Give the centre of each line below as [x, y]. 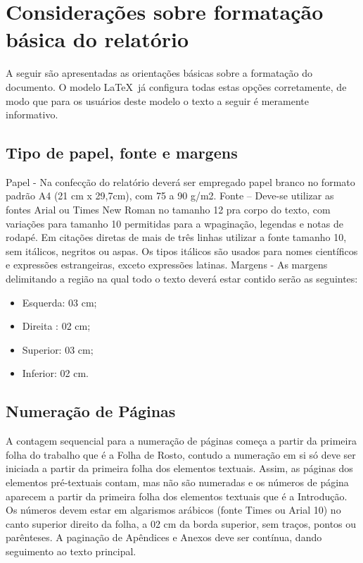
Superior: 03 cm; [58, 349]
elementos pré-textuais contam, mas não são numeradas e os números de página [177, 482]
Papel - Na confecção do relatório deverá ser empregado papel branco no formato [180, 181]
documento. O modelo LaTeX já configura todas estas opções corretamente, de [176, 86]
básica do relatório [97, 39]
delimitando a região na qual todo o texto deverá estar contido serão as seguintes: [182, 279]
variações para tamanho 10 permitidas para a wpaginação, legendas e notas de [174, 223]
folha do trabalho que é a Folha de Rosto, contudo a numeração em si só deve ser [181, 454]
